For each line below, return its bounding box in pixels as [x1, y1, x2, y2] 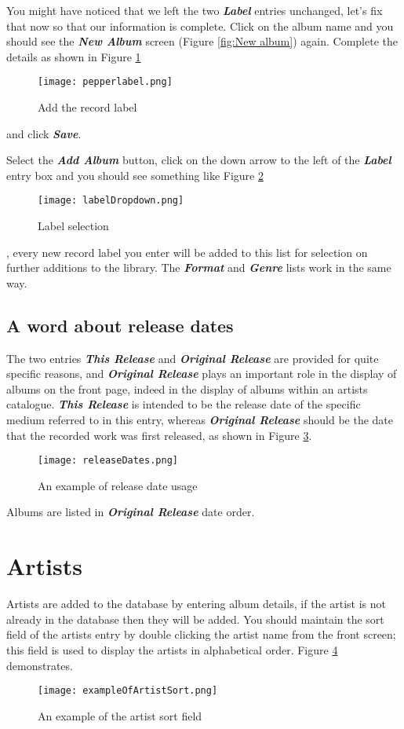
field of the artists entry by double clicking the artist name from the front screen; [6, 626, 396, 643]
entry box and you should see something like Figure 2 [6, 167, 264, 183]
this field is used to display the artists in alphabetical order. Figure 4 [6, 641, 338, 658]
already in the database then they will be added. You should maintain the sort [6, 610, 384, 627]
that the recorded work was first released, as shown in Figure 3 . [6, 427, 312, 443]
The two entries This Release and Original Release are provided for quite [6, 350, 379, 366]
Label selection [38, 218, 109, 234]
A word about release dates [6, 313, 234, 337]
